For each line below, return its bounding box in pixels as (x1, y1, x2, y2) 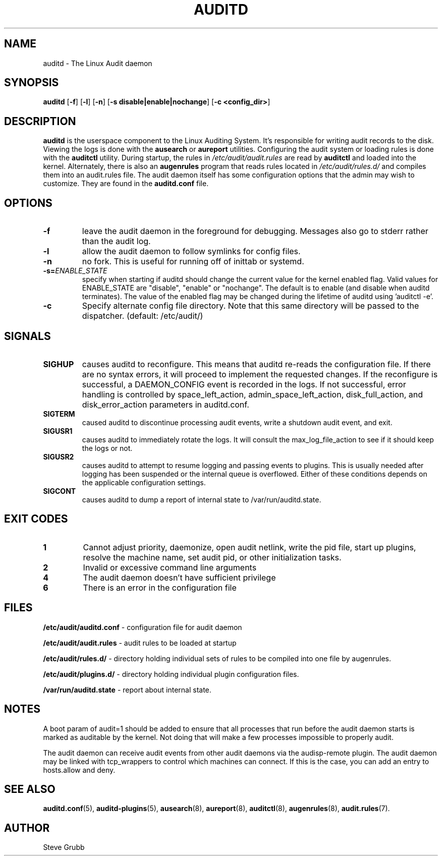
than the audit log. (82, 236, 151, 247)
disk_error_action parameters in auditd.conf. (82, 399, 249, 410)
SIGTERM (43, 409, 75, 418)
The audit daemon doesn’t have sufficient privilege (83, 572, 276, 583)
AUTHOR (4, 821, 50, 834)
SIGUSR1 (43, 426, 73, 435)
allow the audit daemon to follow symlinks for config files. (82, 246, 301, 257)
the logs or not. (82, 443, 133, 452)
